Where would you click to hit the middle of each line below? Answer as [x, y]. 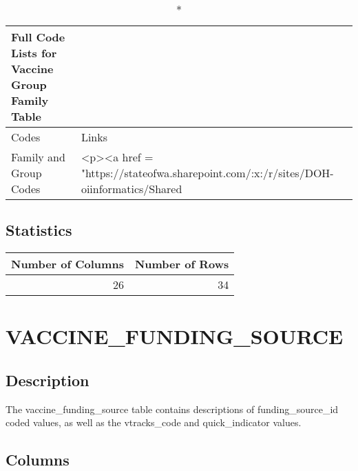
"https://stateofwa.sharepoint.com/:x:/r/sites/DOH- [207, 173]
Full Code [38, 37]
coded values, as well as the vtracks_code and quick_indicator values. [154, 422]
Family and [38, 157]
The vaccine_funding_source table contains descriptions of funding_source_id [172, 409]
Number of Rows [182, 264]
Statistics [39, 230]
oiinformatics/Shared [131, 189]
